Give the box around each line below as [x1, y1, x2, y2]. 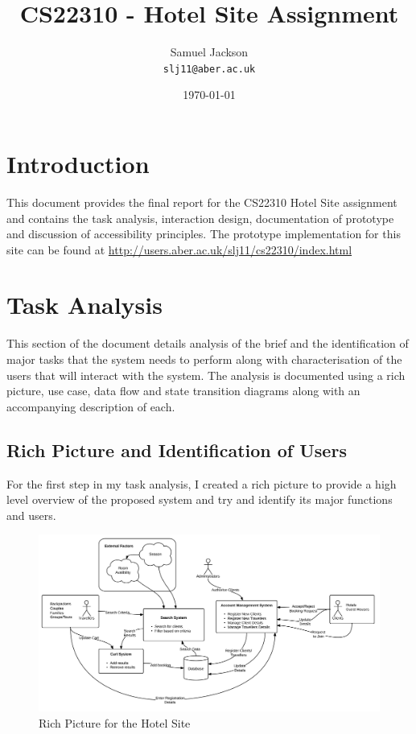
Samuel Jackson [170, 43, 249, 60]
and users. [6, 506, 56, 523]
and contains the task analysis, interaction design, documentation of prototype [6, 209, 394, 226]
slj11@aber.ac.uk [163, 63, 256, 75]
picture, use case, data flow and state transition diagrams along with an [6, 382, 360, 399]
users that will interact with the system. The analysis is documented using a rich [6, 366, 406, 383]
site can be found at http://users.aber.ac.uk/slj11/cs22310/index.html [6, 241, 352, 258]
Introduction [6, 146, 150, 179]
